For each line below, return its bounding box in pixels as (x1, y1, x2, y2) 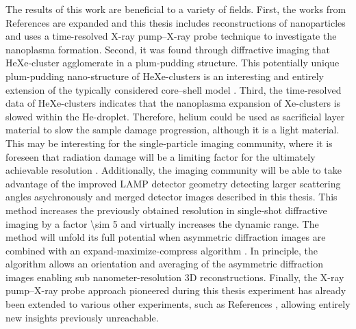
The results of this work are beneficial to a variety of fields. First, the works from (5, 2, 346, 16)
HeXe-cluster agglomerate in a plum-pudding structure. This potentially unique (5, 55, 340, 70)
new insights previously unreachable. (5, 310, 159, 324)
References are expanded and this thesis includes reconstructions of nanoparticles (5, 15, 346, 29)
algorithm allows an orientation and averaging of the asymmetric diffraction (5, 256, 323, 271)
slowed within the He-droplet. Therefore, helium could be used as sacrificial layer (5, 109, 345, 123)
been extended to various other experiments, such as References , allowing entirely (5, 297, 351, 311)
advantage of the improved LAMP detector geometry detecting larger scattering (5, 176, 341, 190)
